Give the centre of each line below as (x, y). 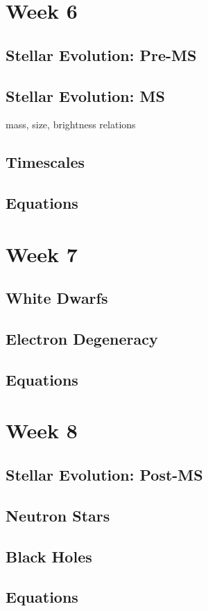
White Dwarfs (57, 298)
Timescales (45, 162)
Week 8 (42, 430)
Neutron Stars (58, 515)
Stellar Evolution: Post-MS (104, 474)
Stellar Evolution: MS (85, 95)
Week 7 (42, 253)
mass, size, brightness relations (71, 124)
